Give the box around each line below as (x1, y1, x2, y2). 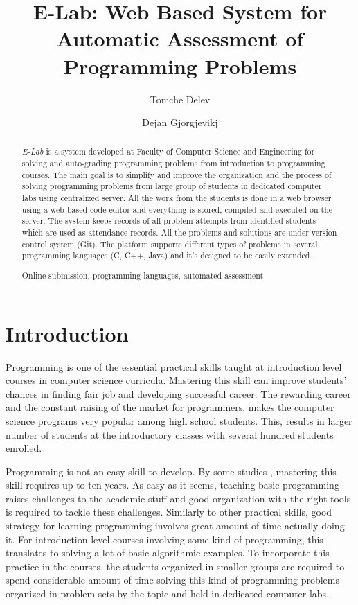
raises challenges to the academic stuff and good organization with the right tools (6, 491, 351, 505)
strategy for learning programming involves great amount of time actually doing (6, 518, 345, 533)
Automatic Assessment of (56, 24, 304, 53)
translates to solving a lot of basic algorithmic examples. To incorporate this (6, 545, 330, 560)
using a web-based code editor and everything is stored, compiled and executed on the (21, 203, 333, 215)
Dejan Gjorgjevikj (142, 115, 218, 130)
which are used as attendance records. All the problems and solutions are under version (21, 227, 337, 238)
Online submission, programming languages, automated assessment (21, 269, 264, 281)
